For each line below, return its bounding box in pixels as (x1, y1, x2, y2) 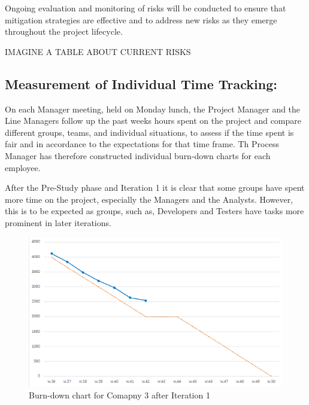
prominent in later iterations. (5, 216, 111, 229)
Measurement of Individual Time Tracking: (5, 74, 277, 93)
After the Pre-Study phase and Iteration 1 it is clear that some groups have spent (5, 181, 305, 194)
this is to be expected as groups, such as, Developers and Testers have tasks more (5, 205, 304, 217)
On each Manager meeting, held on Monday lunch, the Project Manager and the (5, 102, 301, 115)
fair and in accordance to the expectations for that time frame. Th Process (5, 138, 279, 150)
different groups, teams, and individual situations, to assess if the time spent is (5, 126, 294, 138)
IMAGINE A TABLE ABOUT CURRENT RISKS (5, 45, 191, 57)
